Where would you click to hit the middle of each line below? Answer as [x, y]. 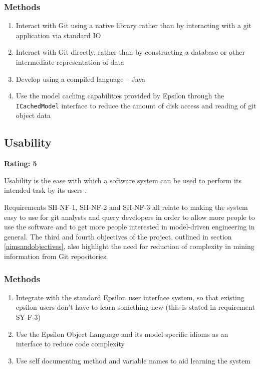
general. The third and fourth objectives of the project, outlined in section [118, 236]
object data [33, 115]
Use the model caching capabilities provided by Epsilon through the [120, 96]
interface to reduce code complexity [70, 344]
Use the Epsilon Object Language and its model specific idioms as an [122, 334]
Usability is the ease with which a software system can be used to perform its [123, 180]
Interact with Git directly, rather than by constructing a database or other [130, 52]
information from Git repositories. [56, 256]
